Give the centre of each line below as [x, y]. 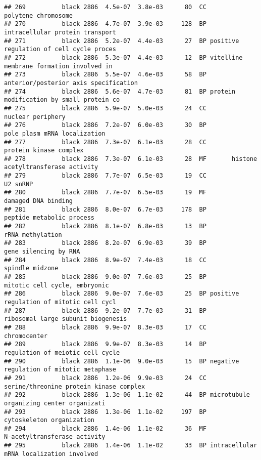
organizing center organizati [55, 403]
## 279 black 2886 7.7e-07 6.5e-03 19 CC [105, 176]
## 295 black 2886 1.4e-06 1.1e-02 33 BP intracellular [131, 446]
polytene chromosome [39, 15]
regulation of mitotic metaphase [60, 370]
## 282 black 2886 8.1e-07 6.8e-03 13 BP [105, 226]
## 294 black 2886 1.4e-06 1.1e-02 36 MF [105, 428]
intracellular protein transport [60, 32]
